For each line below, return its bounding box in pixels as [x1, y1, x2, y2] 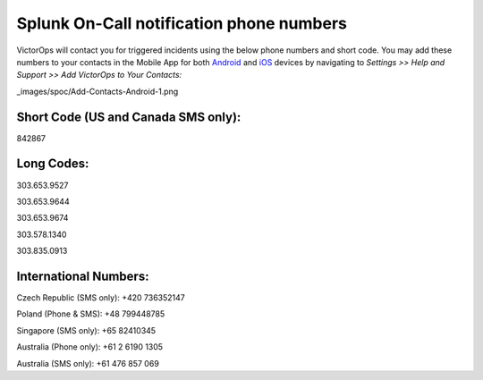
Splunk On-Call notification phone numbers [16, 13, 348, 33]
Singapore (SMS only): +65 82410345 [16, 325, 157, 335]
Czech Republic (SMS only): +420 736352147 [16, 292, 185, 303]
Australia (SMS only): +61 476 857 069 [16, 358, 160, 368]
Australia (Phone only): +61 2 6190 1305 [16, 342, 164, 352]
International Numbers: [16, 268, 149, 283]
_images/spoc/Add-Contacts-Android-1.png [16, 86, 179, 97]
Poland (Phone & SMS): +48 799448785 [16, 308, 165, 319]
